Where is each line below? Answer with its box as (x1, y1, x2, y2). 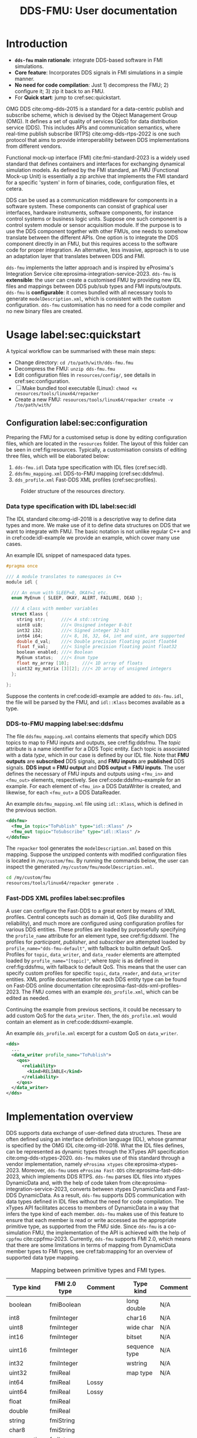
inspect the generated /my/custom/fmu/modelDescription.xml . (6, 863, 154, 870)
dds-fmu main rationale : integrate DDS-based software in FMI (14, 56, 163, 63)
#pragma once (6, 563, 38, 569)
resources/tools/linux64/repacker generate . (6, 880, 119, 886)
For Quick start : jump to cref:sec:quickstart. (14, 94, 121, 101)
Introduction (6, 37, 68, 50)
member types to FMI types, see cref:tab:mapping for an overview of (6, 1248, 173, 1255)
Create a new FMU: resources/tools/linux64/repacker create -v (14, 396, 174, 403)
